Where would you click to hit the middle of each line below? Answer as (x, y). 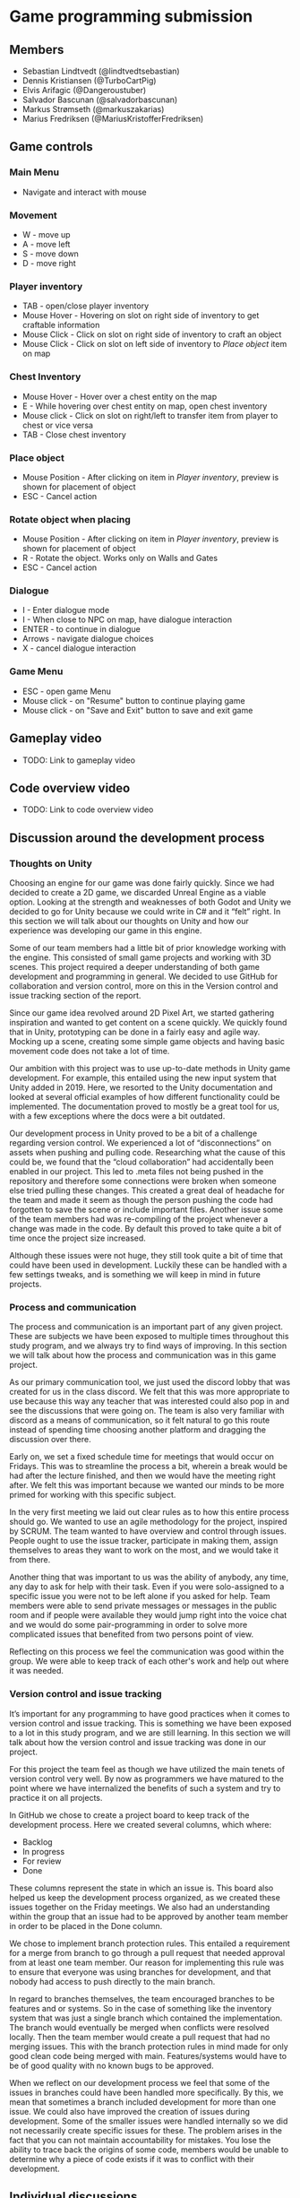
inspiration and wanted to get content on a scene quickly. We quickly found (148, 1023)
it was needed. (37, 1671)
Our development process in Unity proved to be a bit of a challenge (133, 1134)
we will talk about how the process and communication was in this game (143, 1355)
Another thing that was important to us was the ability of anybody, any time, (149, 1577)
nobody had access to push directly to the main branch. (112, 1981)
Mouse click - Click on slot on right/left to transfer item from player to (150, 415)
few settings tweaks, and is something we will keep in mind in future (135, 1275)
